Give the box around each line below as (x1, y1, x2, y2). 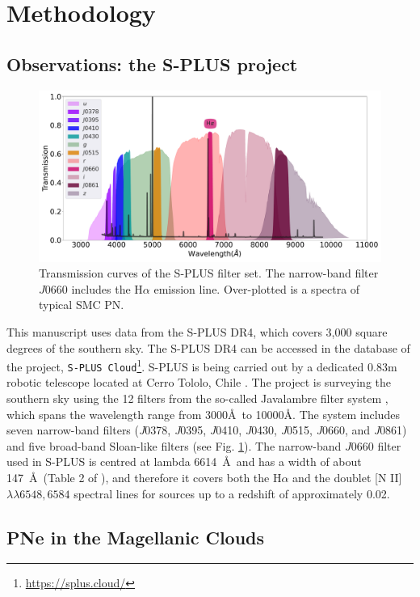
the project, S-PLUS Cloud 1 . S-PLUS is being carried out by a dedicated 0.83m (6, 356, 397, 375)
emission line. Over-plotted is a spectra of (153, 280, 360, 297)
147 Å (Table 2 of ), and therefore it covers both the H (6, 469, 282, 486)
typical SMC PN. (39, 296, 124, 313)
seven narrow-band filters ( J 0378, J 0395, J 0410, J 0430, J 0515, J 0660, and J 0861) (6, 421, 407, 438)
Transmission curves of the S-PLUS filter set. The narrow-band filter (39, 265, 379, 282)
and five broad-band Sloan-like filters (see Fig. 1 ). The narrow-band (6, 437, 342, 454)
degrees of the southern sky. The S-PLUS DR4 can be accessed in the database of (6, 339, 410, 356)
